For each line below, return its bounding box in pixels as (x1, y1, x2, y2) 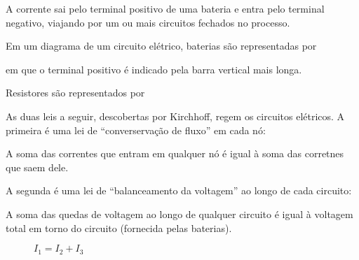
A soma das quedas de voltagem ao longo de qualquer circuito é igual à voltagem (6, 206, 353, 221)
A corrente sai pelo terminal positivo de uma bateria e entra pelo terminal (6, 1, 325, 15)
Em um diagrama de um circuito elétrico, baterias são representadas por (6, 38, 317, 53)
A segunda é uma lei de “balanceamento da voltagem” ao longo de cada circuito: (6, 183, 352, 198)
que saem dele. (6, 159, 69, 174)
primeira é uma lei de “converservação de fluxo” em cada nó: (6, 122, 266, 137)
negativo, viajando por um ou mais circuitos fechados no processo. (6, 15, 290, 29)
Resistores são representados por (6, 85, 145, 100)
